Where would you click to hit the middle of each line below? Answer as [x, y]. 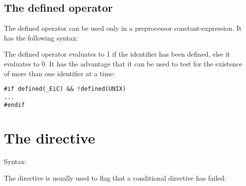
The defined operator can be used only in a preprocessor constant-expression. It [123, 28]
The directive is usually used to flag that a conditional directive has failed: [115, 177]
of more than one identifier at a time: [59, 73]
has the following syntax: [41, 37]
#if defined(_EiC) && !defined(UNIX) [65, 89]
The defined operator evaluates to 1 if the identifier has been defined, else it [117, 54]
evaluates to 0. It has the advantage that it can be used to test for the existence [123, 63]
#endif [14, 105]
